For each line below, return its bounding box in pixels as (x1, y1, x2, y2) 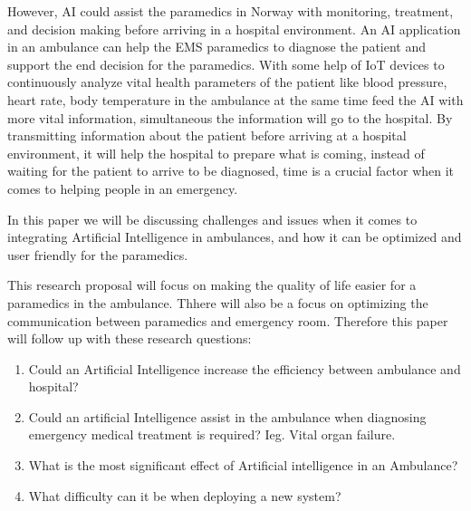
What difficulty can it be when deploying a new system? (28, 486, 341, 505)
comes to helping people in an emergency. (7, 178, 238, 198)
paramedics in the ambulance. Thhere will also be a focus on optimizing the (7, 293, 428, 312)
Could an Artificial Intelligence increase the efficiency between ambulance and (28, 359, 461, 378)
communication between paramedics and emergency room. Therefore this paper (7, 311, 448, 330)
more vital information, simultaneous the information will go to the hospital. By (7, 108, 453, 127)
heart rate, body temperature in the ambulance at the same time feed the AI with (7, 90, 464, 109)
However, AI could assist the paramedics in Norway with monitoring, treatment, (7, 2, 454, 20)
